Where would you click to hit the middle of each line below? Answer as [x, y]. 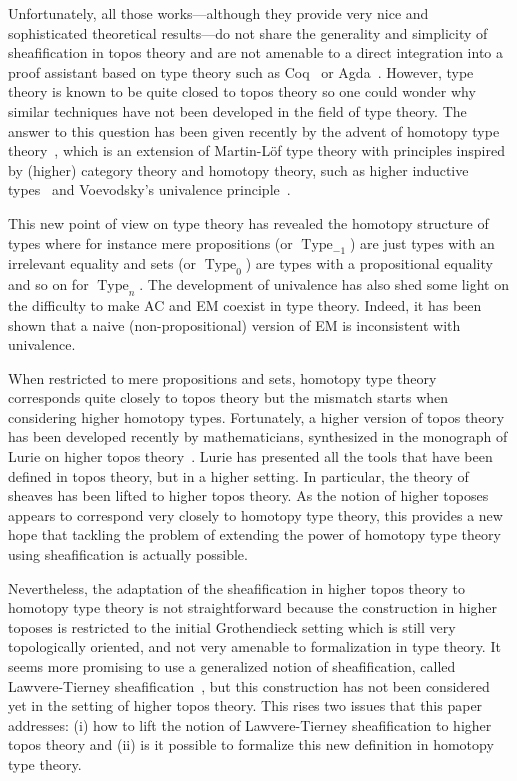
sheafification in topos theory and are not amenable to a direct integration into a [255, 52]
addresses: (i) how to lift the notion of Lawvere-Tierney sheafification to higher [250, 724]
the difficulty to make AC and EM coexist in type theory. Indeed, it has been [245, 304]
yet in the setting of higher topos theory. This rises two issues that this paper [245, 705]
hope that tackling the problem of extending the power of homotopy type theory [254, 534]
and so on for [48, 284]
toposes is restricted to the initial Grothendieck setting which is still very [232, 626]
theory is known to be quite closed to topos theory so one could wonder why [242, 91]
